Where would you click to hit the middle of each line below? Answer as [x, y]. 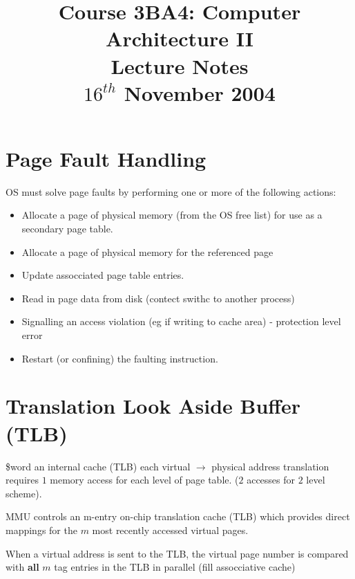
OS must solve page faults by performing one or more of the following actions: [171, 191]
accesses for [271, 480]
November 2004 [200, 92]
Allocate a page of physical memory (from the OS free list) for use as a [172, 215]
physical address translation [270, 466]
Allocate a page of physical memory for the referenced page [147, 251]
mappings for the [41, 530]
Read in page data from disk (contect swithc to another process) [158, 298]
